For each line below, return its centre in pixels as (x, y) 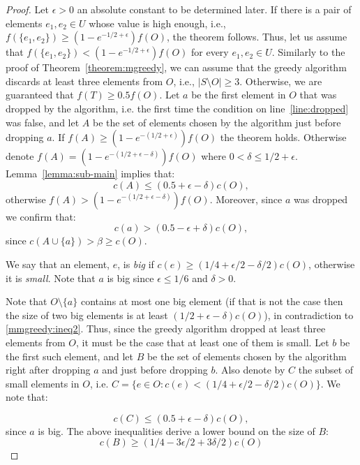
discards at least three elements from (84, 81)
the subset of (326, 370)
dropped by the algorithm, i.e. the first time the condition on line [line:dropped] (177, 108)
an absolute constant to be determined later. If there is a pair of (214, 9)
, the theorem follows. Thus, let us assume (257, 37)
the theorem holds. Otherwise (283, 137)
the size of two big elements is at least (87, 315)
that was (318, 95)
